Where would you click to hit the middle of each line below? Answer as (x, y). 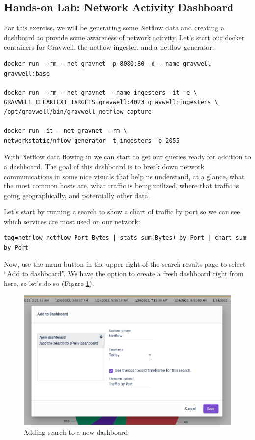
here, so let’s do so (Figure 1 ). (49, 283)
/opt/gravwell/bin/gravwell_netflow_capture (78, 112)
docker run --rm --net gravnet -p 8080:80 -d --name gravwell (108, 64)
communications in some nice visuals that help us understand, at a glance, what (124, 176)
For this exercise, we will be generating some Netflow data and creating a (114, 28)
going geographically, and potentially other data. (77, 195)
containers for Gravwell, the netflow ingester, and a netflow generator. (109, 47)
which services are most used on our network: (72, 221)
